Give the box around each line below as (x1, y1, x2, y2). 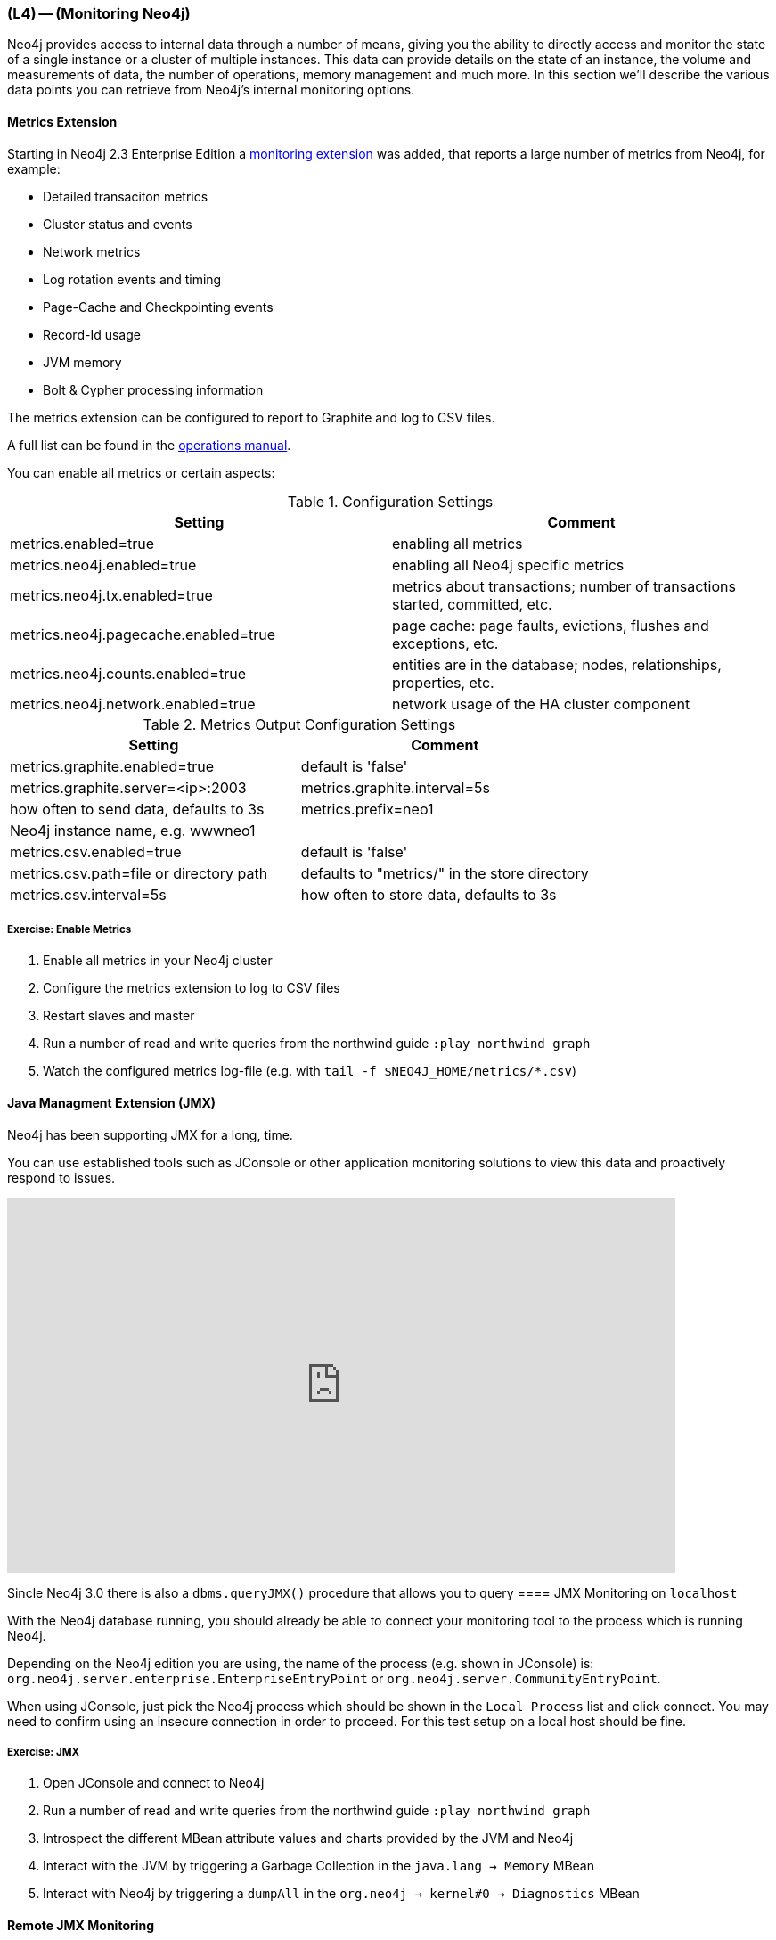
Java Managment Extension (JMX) (7, 1094, 216, 1110)
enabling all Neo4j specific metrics (392, 555, 625, 574)
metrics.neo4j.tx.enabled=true (10, 585, 213, 604)
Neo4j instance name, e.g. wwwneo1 (10, 821, 256, 839)
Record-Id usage (43, 326, 141, 342)
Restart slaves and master (43, 1008, 195, 1024)
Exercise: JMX (7, 1745, 80, 1758)
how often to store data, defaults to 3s (300, 885, 557, 904)
